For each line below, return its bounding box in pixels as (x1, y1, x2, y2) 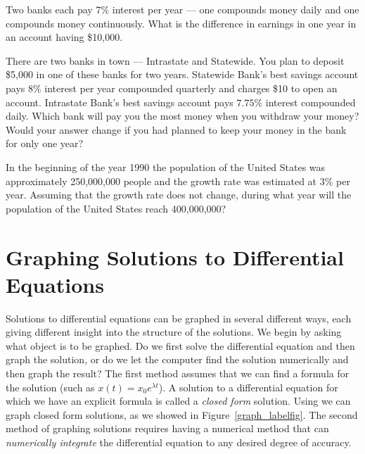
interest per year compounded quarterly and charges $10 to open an (44, 80, 338, 95)
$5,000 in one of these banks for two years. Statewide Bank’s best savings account (6, 67, 359, 82)
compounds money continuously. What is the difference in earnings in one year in (6, 15, 357, 30)
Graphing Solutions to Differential (6, 242, 344, 271)
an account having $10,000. (6, 30, 123, 44)
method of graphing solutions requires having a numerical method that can (6, 421, 329, 436)
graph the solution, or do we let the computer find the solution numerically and (6, 352, 349, 367)
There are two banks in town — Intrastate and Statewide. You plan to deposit (6, 53, 345, 68)
